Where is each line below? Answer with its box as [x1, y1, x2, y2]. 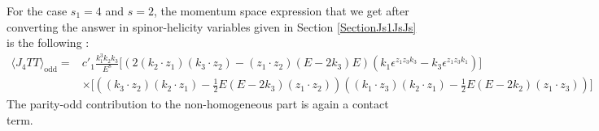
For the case [7, 2, 68, 19]
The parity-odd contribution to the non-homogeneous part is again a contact [7, 95, 389, 112]
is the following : [7, 34, 90, 51]
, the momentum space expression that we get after [153, 2, 409, 19]
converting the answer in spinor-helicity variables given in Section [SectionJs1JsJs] [7, 18, 417, 35]
